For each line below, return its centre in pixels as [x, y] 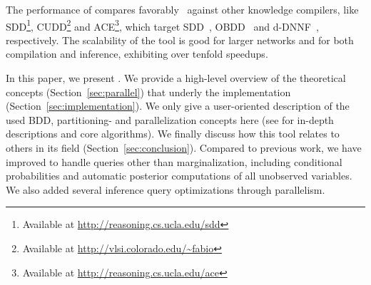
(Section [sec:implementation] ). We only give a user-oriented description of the [178, 106]
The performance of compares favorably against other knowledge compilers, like [182, 9]
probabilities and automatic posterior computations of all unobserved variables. [179, 176]
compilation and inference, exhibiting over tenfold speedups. [137, 54]
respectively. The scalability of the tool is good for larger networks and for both [180, 40]
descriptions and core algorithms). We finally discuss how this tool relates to [173, 134]
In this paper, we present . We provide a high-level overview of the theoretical [176, 78]
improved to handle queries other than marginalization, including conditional [174, 161]
